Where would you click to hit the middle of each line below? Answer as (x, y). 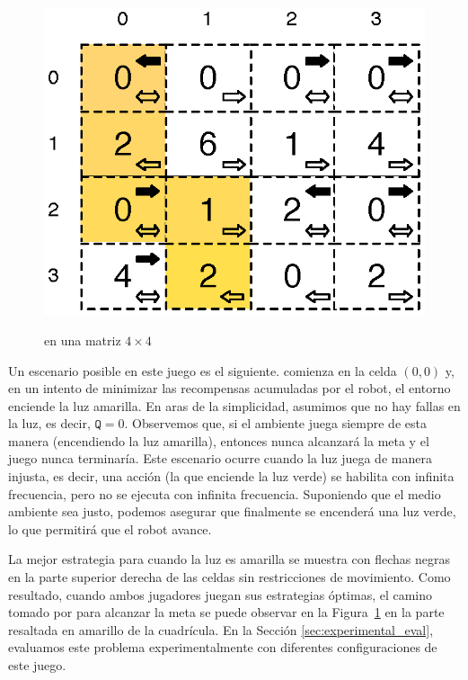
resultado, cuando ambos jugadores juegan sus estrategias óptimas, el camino (221, 594)
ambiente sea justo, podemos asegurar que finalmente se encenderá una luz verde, (232, 511)
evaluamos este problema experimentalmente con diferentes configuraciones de (223, 647)
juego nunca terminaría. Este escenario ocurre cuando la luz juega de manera (220, 458)
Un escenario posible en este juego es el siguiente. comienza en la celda (203, 370)
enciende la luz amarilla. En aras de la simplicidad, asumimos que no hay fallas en (234, 405)
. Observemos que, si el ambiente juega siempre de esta (275, 423)
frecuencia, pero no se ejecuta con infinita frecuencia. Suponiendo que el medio (225, 493)
